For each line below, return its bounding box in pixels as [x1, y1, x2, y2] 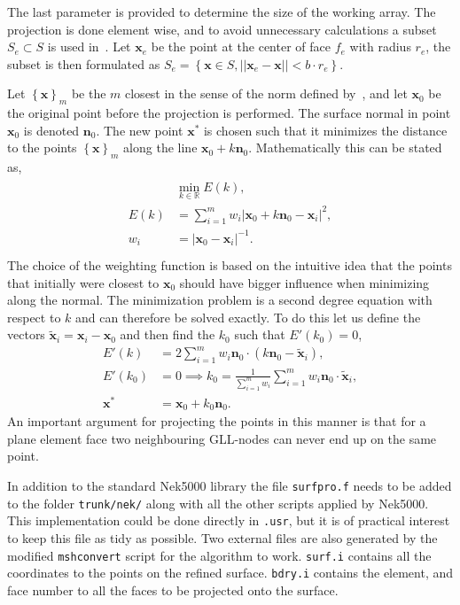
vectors [7, 325, 45, 344]
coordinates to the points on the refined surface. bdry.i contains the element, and [7, 563, 454, 582]
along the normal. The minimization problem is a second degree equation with [7, 291, 433, 309]
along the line [123, 138, 198, 157]
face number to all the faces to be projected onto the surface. [7, 580, 339, 599]
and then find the [120, 325, 215, 344]
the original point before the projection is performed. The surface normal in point [7, 104, 451, 122]
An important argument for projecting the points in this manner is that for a [7, 412, 426, 430]
